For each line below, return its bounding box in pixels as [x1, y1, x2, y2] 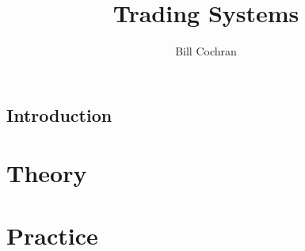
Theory [6, 157, 87, 189]
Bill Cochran [175, 43, 237, 59]
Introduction [6, 102, 112, 127]
